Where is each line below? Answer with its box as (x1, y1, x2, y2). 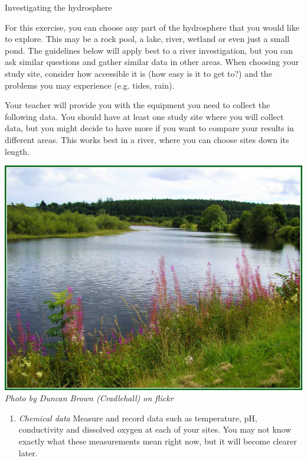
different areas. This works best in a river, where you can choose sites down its (5, 133, 289, 145)
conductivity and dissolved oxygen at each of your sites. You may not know (18, 423, 292, 436)
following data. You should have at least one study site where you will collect (5, 110, 284, 122)
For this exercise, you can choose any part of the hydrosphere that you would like (5, 21, 299, 33)
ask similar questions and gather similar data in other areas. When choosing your (5, 56, 299, 68)
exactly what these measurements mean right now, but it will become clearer (18, 434, 297, 447)
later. (18, 446, 38, 459)
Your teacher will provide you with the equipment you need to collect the (5, 99, 270, 111)
